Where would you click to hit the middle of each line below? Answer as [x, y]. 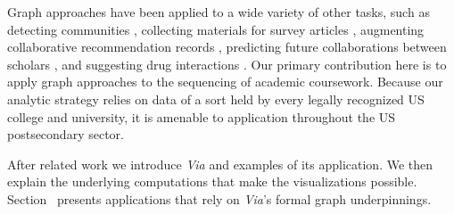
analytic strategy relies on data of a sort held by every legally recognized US [216, 99]
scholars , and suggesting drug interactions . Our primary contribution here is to [227, 64]
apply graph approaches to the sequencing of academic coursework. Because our [225, 82]
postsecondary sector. [66, 134]
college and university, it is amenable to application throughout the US [202, 116]
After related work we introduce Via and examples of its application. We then [220, 164]
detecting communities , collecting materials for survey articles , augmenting [216, 29]
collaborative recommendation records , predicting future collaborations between [227, 47]
